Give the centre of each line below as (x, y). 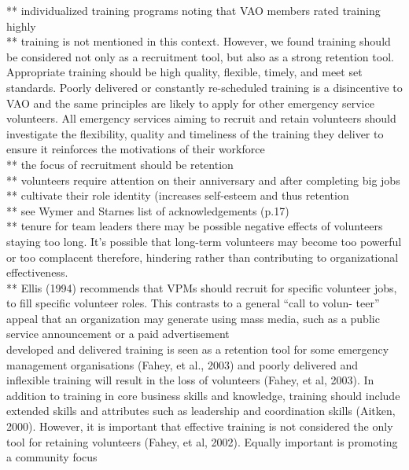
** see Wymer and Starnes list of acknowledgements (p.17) (148, 210)
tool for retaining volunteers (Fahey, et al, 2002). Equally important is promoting (202, 441)
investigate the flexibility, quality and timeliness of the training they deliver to (195, 133)
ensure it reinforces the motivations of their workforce (136, 149)
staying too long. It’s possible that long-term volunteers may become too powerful (204, 241)
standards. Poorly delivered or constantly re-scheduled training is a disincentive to (204, 87)
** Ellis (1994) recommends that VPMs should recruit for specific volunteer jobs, (202, 287)
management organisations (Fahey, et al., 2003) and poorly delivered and (182, 364)
